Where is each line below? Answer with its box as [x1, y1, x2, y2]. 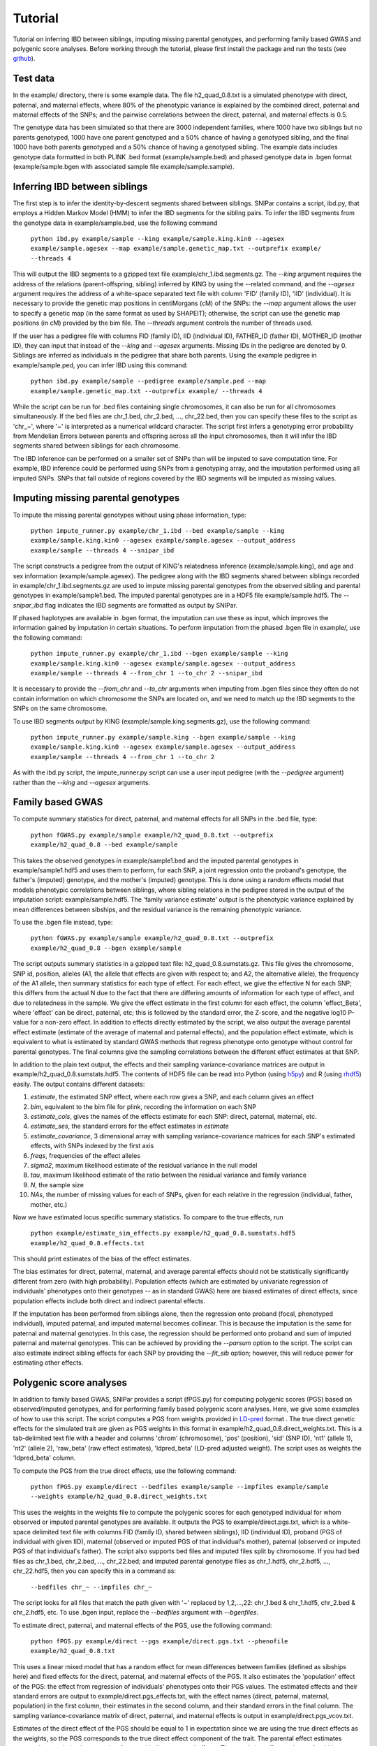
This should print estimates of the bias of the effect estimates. [13, 1254, 192, 1263]
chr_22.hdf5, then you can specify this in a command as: [13, 1567, 176, 1575]
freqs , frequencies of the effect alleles [30, 1151, 141, 1159]
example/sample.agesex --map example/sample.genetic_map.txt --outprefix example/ [30, 244, 321, 253]
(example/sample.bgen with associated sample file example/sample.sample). [13, 162, 235, 170]
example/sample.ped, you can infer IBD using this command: [13, 360, 188, 369]
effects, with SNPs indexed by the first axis [30, 1142, 154, 1150]
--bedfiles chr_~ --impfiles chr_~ [30, 1583, 153, 1591]
